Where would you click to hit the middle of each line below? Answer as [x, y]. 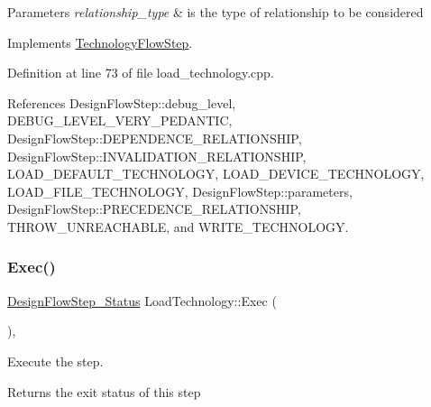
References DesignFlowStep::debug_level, [122, 102]
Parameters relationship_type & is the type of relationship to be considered [215, 12]
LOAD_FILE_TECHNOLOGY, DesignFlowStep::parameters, [180, 191]
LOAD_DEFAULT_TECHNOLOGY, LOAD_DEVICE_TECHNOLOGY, [216, 174]
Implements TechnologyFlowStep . [100, 42]
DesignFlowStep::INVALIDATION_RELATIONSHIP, [157, 156]
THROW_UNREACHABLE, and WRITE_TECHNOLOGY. [178, 226]
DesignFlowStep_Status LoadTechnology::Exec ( [142, 300]
